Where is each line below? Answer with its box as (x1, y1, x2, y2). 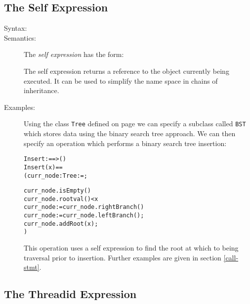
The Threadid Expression (4, 286, 137, 302)
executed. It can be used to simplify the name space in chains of (24, 75, 218, 86)
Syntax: (4, 23, 27, 33)
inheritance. (24, 85, 59, 96)
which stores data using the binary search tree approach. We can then (24, 128, 236, 139)
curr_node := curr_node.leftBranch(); (24, 212, 144, 219)
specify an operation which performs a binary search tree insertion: (24, 138, 227, 148)
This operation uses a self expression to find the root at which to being (24, 243, 239, 253)
